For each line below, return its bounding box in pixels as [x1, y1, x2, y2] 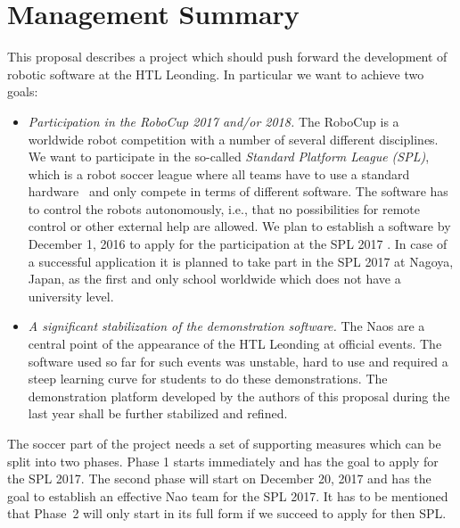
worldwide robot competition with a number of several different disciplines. [28, 129, 439, 148]
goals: [7, 82, 38, 101]
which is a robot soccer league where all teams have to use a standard [28, 164, 410, 183]
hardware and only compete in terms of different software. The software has [28, 182, 448, 201]
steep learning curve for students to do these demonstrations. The [28, 369, 388, 388]
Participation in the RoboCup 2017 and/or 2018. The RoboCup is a [28, 111, 399, 130]
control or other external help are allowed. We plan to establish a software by [28, 217, 451, 235]
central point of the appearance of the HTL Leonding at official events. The [28, 334, 442, 353]
